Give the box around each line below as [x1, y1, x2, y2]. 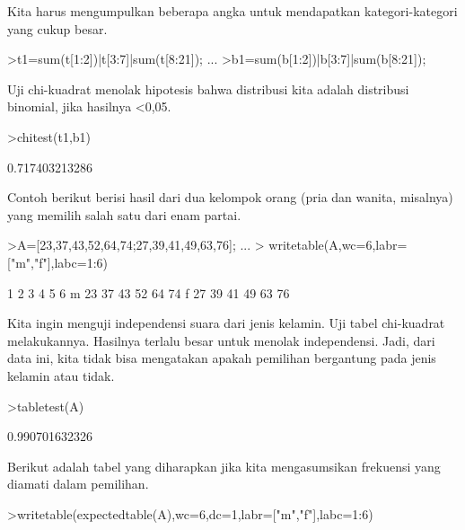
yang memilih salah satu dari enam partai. [7, 205, 241, 224]
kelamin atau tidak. [7, 366, 115, 384]
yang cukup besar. [7, 19, 108, 38]
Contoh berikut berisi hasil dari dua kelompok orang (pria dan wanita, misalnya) [7, 188, 453, 207]
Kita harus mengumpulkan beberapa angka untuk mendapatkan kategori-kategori [7, 2, 458, 20]
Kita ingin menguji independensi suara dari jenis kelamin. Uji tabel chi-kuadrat [7, 314, 445, 332]
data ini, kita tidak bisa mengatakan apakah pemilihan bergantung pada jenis [7, 349, 436, 367]
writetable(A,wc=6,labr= [268, 235, 408, 254]
